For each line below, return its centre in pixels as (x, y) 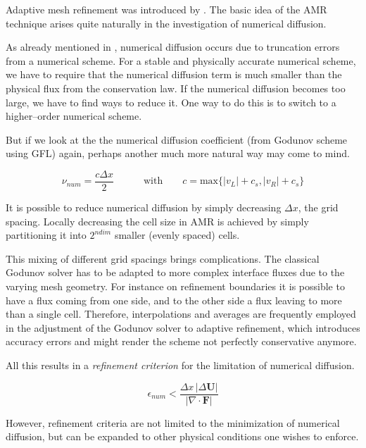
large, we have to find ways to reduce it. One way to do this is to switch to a (171, 102)
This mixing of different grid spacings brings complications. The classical (163, 258)
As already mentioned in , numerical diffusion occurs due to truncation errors (173, 47)
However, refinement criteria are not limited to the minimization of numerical (173, 422)
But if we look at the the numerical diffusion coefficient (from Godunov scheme (177, 139)
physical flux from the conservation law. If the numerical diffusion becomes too (176, 88)
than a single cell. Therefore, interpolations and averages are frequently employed (181, 314)
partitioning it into (46, 235)
